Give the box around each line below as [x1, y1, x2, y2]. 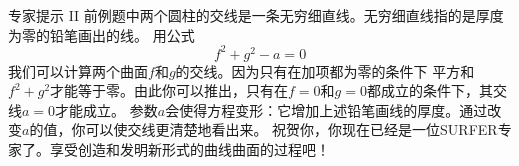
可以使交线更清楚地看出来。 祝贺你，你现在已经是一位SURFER [85, 119, 498, 140]
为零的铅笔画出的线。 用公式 [8, 24, 195, 45]
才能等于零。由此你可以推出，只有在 [50, 80, 289, 101]
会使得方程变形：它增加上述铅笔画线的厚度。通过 [165, 99, 488, 120]
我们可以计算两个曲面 [8, 60, 148, 81]
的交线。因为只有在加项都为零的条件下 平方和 [175, 60, 475, 81]
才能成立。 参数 [55, 99, 158, 120]
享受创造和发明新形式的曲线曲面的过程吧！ [49, 139, 330, 160]
